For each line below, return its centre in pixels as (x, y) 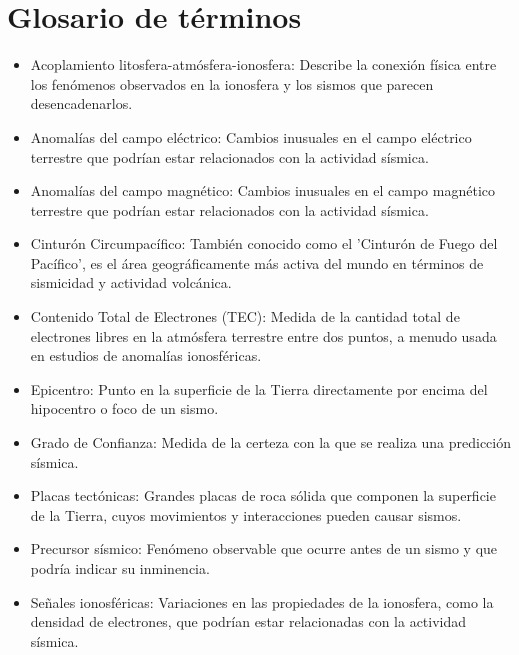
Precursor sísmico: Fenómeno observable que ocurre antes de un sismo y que (264, 548)
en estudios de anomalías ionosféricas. (146, 355)
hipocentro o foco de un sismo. (124, 408)
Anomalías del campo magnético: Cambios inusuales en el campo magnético (262, 190)
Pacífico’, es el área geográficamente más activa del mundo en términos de (257, 262)
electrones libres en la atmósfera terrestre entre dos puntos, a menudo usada (263, 335)
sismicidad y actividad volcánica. (131, 282)
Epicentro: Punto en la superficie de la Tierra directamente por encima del (259, 388)
